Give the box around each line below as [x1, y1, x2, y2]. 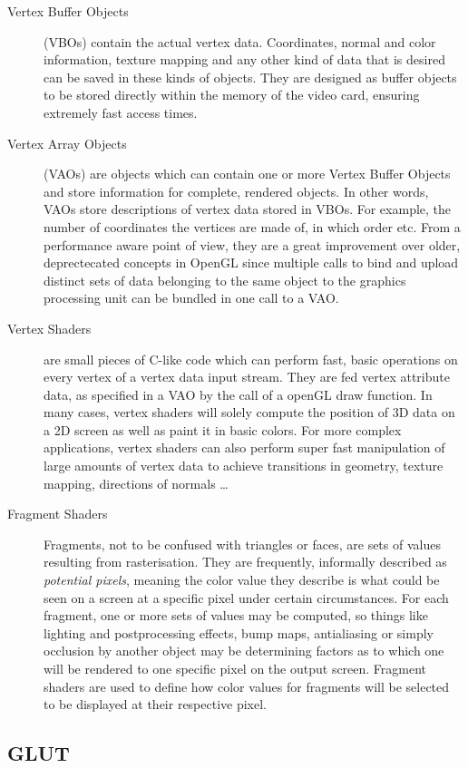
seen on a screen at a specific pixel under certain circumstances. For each [44, 588, 449, 607]
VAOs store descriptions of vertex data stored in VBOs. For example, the [44, 199, 452, 219]
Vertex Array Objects [7, 133, 127, 152]
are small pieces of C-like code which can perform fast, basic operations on [44, 349, 458, 368]
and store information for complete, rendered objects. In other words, [44, 181, 429, 200]
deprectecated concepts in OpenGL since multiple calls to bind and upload [44, 253, 459, 272]
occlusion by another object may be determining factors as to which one [44, 641, 444, 660]
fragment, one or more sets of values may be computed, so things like [44, 606, 428, 625]
